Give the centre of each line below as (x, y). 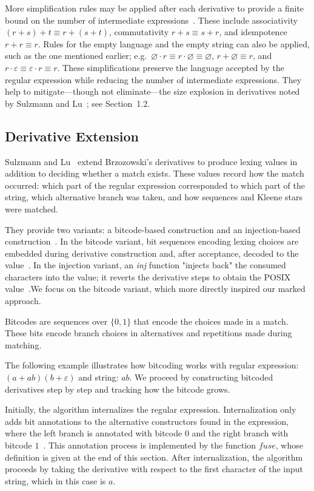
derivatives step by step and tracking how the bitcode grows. (118, 389)
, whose (289, 445)
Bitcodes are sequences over (56, 321)
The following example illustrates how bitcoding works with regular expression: (152, 365)
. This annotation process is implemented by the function (150, 445)
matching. (23, 344)
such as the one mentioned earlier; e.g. (76, 56)
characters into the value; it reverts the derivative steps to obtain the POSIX (148, 276)
